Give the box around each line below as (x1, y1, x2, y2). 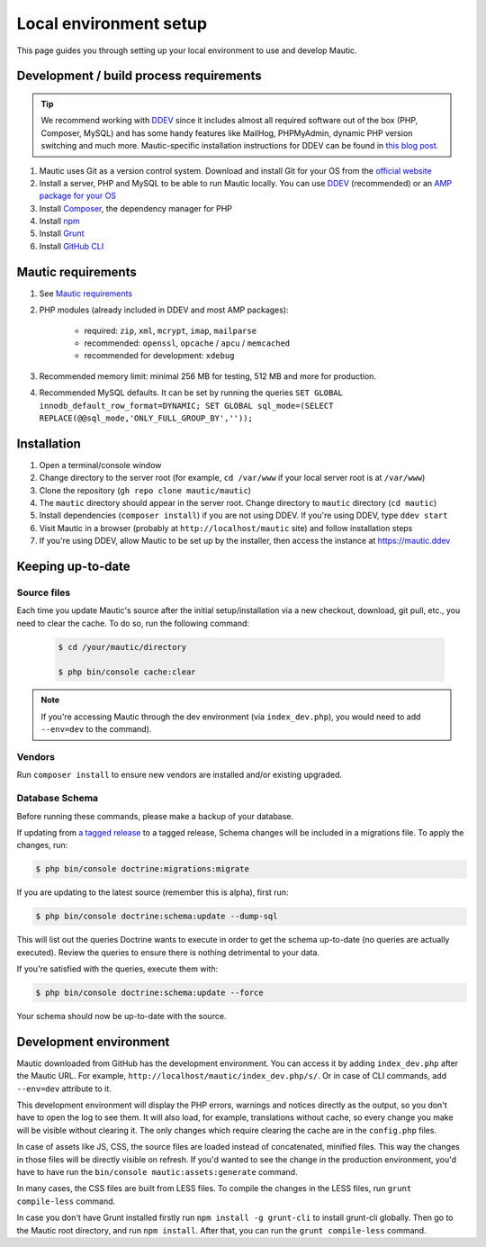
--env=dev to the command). (40, 724, 152, 735)
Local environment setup (16, 14, 207, 33)
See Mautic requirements (39, 288, 133, 299)
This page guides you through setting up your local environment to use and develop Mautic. (16, 45, 357, 56)
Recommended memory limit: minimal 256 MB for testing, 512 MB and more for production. (39, 370, 377, 382)
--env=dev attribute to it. (16, 1083, 112, 1094)
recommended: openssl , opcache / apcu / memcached (84, 338, 291, 348)
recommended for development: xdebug (84, 350, 235, 361)
